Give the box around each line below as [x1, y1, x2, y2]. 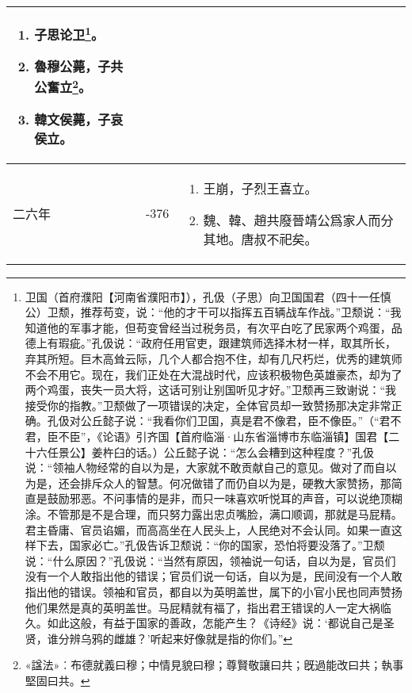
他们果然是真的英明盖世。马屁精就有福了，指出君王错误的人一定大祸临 [25, 599, 391, 615]
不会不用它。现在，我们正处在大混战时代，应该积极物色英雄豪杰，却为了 [25, 366, 402, 382]
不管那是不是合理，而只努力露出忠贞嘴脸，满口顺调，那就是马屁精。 [47, 505, 402, 522]
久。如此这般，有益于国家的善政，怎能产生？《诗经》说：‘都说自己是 [25, 615, 383, 631]
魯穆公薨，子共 [34, 57, 124, 76]
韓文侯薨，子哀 [34, 109, 124, 128]
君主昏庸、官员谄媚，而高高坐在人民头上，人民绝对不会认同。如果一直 [25, 521, 391, 538]
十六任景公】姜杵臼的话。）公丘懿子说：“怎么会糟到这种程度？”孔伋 [25, 443, 375, 460]
